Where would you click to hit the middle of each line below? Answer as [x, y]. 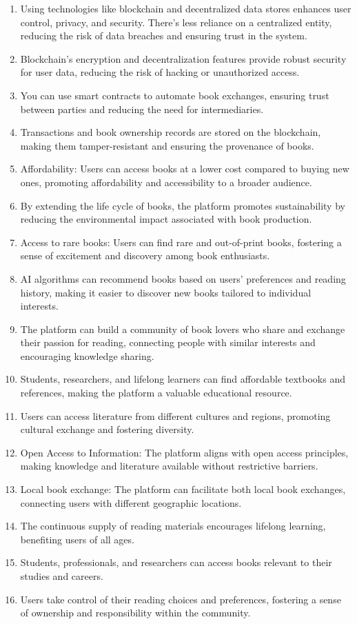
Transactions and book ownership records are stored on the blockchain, [171, 132]
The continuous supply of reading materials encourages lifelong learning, [173, 526]
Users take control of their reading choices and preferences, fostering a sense [181, 599]
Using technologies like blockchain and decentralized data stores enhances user [186, 8]
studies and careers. [62, 576]
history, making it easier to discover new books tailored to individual [166, 292]
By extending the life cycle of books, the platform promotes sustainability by [183, 205]
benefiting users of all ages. [77, 539]
